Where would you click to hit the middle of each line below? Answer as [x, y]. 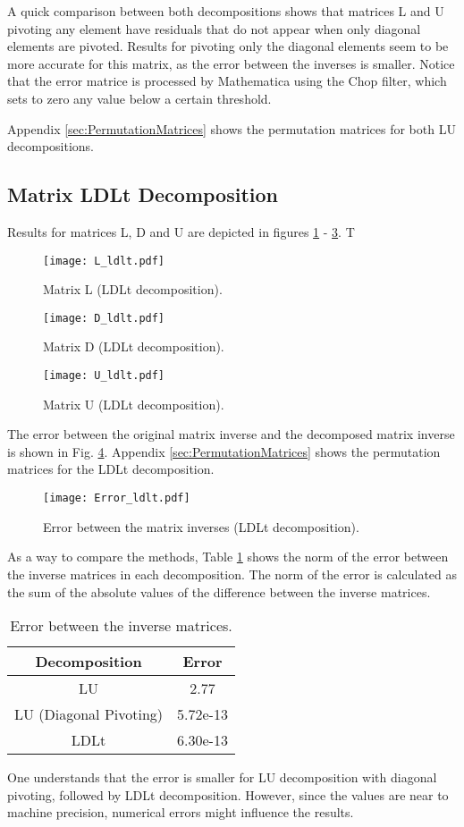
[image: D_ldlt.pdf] [104, 318]
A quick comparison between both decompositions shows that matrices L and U [226, 11]
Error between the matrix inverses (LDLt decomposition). [201, 526]
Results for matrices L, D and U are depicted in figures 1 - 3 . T [181, 231]
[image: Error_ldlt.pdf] [117, 498]
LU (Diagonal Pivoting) [89, 714]
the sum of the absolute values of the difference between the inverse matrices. [219, 591]
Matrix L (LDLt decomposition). [133, 289]
